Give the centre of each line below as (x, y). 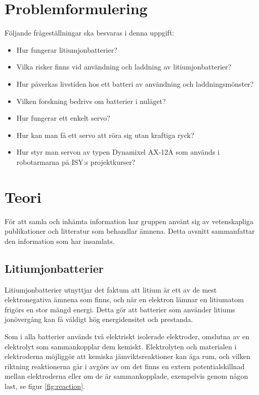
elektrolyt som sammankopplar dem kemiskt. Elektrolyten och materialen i (121, 346)
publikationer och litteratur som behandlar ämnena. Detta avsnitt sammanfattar (130, 231)
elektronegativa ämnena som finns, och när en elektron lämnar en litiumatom (124, 299)
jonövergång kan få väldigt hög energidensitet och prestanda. (99, 319)
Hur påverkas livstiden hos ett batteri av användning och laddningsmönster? (135, 83)
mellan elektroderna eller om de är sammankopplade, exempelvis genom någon (126, 376)
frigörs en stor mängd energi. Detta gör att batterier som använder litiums (120, 309)
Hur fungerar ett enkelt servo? (63, 118)
